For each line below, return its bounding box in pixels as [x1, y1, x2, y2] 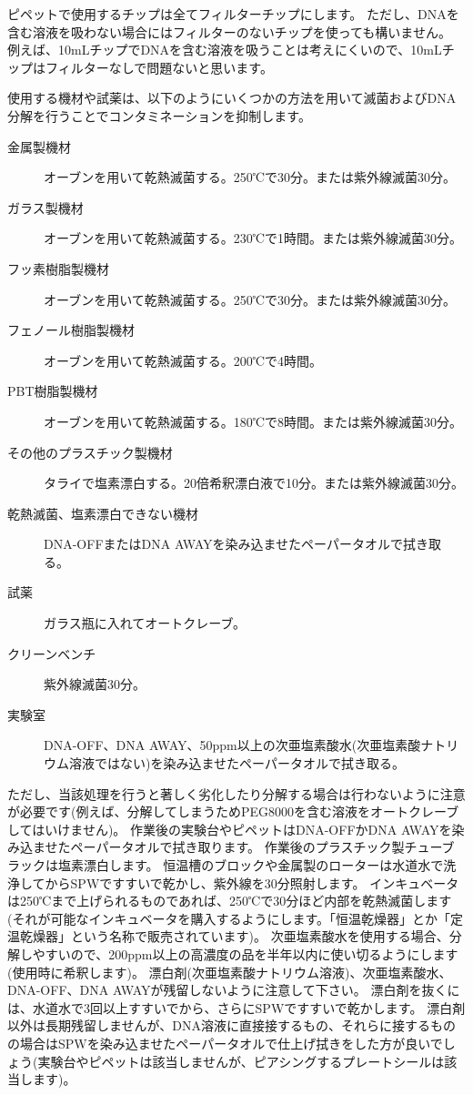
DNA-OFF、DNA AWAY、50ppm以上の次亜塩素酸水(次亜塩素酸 [44, 735, 421, 755]
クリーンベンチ [7, 644, 96, 663]
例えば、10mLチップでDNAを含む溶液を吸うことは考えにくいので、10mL [7, 40, 442, 59]
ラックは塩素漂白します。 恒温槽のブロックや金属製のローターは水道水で [7, 856, 444, 874]
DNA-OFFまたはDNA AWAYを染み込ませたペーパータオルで [44, 534, 403, 553]
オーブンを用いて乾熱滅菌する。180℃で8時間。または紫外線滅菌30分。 [44, 411, 462, 431]
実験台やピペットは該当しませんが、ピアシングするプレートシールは [37, 1051, 445, 1070]
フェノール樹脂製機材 [7, 320, 135, 340]
